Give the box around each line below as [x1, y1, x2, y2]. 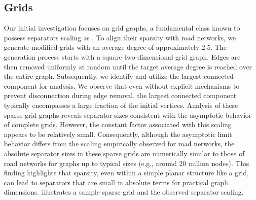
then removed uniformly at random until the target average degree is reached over [4, 61, 252, 71]
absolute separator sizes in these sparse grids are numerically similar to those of [4, 148, 245, 158]
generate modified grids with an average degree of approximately [4, 42, 200, 52]
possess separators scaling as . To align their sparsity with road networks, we [4, 32, 236, 42]
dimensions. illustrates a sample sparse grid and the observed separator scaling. [4, 187, 244, 197]
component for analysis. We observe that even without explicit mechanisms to [4, 80, 240, 91]
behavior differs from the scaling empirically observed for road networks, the [4, 138, 235, 149]
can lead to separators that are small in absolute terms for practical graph [4, 177, 228, 187]
